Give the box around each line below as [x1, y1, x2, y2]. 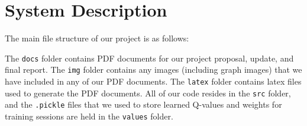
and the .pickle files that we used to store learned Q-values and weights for [5, 98, 282, 111]
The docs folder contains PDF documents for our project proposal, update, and [5, 51, 294, 64]
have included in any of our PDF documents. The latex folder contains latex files [5, 75, 302, 88]
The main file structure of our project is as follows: [5, 32, 189, 44]
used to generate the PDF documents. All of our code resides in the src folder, [5, 86, 291, 99]
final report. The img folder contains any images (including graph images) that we [5, 63, 302, 76]
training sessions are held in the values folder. [5, 110, 173, 122]
